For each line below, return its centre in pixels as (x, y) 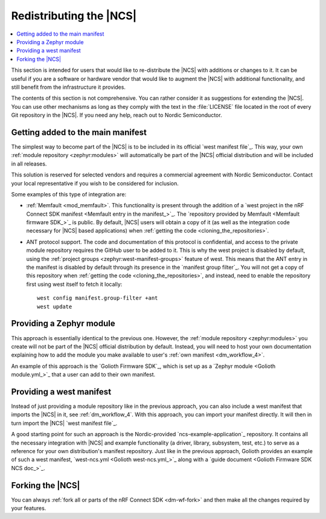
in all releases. (29, 164)
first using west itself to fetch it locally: (74, 284)
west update (55, 306)
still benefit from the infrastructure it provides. (69, 87)
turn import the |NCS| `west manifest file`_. (64, 423)
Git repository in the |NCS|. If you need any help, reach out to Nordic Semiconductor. (117, 115)
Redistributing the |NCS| (74, 16)
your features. (29, 508)
